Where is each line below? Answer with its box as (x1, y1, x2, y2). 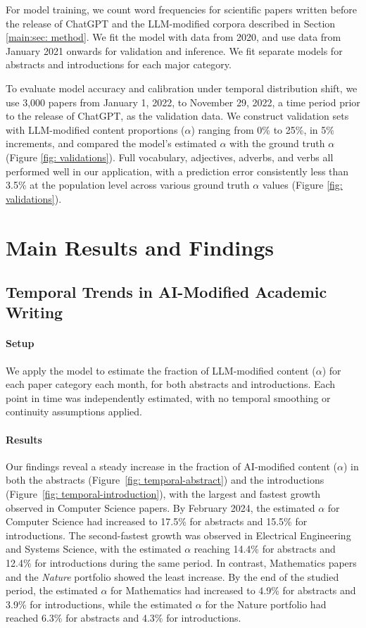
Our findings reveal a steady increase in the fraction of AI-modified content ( (6, 458, 337, 473)
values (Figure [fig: (262, 177, 343, 192)
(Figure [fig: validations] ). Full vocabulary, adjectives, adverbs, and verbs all (6, 149, 334, 164)
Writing (6, 301, 63, 323)
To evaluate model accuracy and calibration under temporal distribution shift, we (6, 80, 358, 95)
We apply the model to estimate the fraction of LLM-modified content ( (6, 363, 316, 377)
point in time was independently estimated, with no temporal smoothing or (6, 390, 331, 405)
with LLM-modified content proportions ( (6, 122, 185, 137)
